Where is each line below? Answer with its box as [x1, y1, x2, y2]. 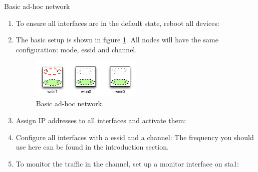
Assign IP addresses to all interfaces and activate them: [16, 115, 186, 125]
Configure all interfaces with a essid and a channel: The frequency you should [16, 132, 254, 142]
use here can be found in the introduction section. [16, 142, 169, 152]
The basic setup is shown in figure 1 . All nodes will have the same [16, 34, 218, 45]
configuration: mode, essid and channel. [16, 44, 137, 54]
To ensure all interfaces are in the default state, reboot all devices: [16, 17, 219, 28]
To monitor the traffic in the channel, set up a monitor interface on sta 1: [16, 158, 239, 169]
